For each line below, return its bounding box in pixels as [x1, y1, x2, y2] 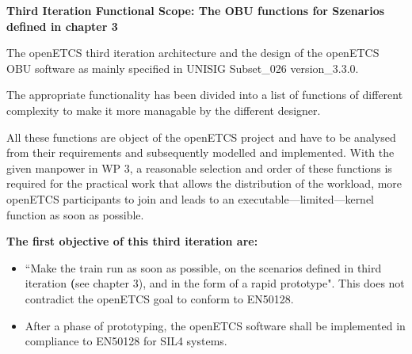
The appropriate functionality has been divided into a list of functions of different [6, 86, 403, 103]
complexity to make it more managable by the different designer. [6, 101, 321, 118]
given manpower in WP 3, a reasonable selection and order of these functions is [6, 159, 392, 176]
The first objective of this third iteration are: [6, 233, 258, 249]
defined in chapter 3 [6, 17, 118, 34]
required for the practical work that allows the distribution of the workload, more [6, 175, 402, 192]
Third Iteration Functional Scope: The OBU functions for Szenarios [6, 2, 385, 18]
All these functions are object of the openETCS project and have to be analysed [6, 128, 396, 145]
